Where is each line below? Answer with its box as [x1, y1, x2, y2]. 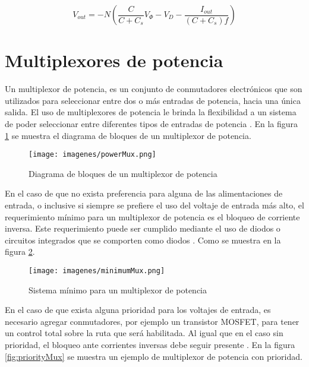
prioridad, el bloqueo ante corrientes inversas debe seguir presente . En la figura [5, 338, 295, 350]
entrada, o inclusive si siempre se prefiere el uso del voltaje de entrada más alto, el [5, 198, 304, 211]
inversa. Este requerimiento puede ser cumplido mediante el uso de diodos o [5, 222, 280, 235]
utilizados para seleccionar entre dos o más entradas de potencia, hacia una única [5, 94, 301, 106]
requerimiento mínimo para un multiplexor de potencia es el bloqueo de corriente [5, 210, 300, 223]
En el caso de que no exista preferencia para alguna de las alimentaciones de [5, 187, 283, 200]
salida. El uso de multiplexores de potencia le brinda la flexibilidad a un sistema [5, 106, 297, 118]
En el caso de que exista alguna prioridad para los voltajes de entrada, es [5, 303, 271, 316]
